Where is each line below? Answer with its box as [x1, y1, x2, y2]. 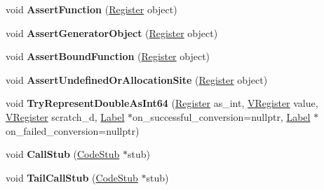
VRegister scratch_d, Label [6, 109, 125, 124]
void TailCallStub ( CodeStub [6, 170, 138, 184]
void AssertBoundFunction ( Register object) [6, 49, 210, 64]
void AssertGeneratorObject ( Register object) [6, 25, 218, 40]
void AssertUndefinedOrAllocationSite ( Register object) [6, 72, 268, 87]
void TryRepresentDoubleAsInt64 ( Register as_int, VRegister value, [6, 96, 318, 110]
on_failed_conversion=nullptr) [6, 123, 140, 138]
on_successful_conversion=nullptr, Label [133, 109, 311, 124]
